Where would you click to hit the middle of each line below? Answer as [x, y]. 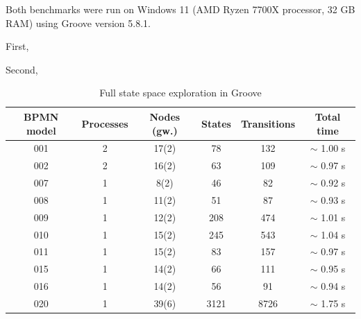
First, [17, 46]
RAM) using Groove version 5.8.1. [78, 23]
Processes [105, 123]
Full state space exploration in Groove [180, 93]
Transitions [268, 123]
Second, [22, 69]
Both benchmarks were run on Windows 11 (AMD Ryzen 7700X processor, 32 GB [180, 9]
